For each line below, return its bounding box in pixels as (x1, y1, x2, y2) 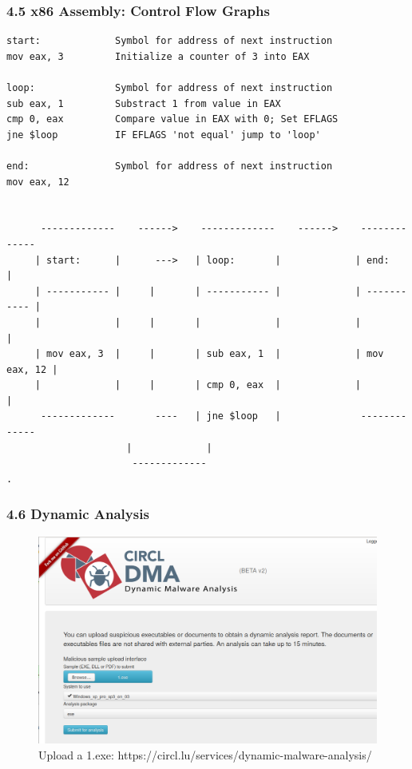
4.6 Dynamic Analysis (6, 504, 149, 524)
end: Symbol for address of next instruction (6, 160, 333, 172)
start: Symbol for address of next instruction (6, 35, 333, 47)
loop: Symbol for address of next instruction (6, 82, 333, 93)
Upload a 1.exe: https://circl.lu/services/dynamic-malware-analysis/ (38, 746, 372, 763)
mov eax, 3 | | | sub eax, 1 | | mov (46, 348, 384, 360)
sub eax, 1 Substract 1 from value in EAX (6, 97, 281, 109)
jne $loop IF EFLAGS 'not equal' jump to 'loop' (6, 129, 321, 141)
